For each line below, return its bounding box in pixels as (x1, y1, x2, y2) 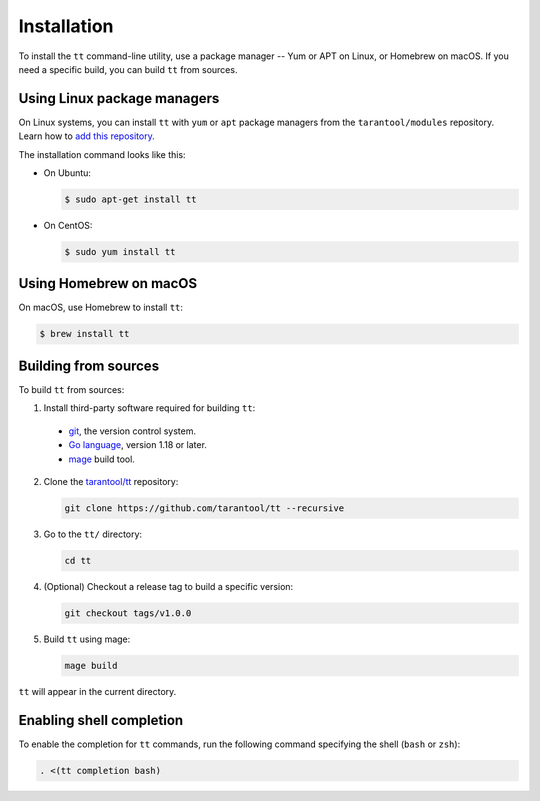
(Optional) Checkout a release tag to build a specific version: (43, 580, 294, 592)
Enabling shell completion (18, 711, 184, 729)
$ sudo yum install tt (64, 246, 176, 257)
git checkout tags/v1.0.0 (64, 607, 192, 619)
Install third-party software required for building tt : (43, 402, 256, 414)
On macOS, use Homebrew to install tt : (18, 301, 184, 314)
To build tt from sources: (18, 383, 125, 395)
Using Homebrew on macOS (18, 275, 198, 292)
